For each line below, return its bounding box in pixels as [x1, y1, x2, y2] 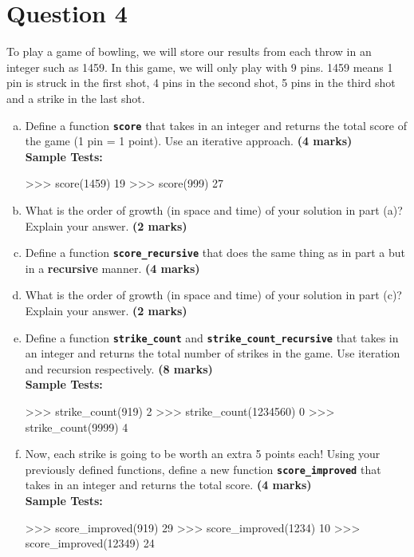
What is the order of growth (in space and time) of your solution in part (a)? [25, 201, 403, 218]
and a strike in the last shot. [6, 89, 145, 106]
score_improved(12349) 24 [25, 535, 155, 551]
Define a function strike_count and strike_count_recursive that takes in [25, 329, 399, 346]
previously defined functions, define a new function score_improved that [25, 460, 381, 477]
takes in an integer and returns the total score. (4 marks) [25, 476, 312, 493]
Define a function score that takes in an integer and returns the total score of [25, 117, 407, 133]
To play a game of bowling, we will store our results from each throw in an [6, 43, 372, 60]
